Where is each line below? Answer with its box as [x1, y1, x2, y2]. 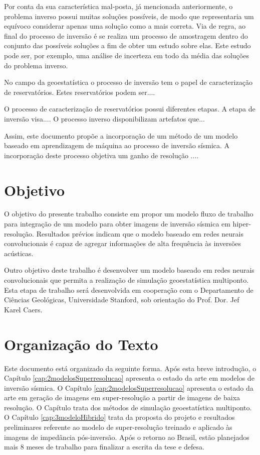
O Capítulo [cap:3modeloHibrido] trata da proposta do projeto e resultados [4, 412, 235, 422]
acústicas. [4, 248, 34, 258]
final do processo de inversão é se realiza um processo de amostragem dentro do [4, 30, 248, 41]
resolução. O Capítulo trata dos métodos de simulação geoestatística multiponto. [4, 402, 252, 412]
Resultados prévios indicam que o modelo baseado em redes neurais [36, 228, 244, 239]
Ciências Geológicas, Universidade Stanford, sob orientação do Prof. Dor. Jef [4, 294, 239, 305]
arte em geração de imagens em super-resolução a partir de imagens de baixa [4, 392, 240, 403]
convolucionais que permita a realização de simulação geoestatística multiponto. [4, 275, 249, 285]
